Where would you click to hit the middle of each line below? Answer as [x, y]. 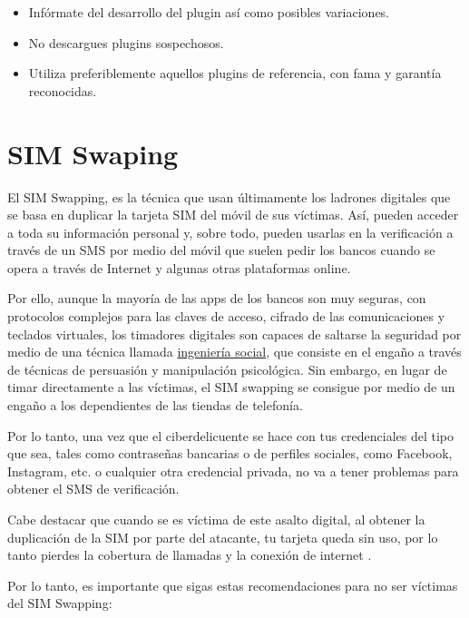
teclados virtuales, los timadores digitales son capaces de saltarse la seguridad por [234, 334]
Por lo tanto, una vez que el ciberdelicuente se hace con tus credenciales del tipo [231, 435]
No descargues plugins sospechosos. [126, 42]
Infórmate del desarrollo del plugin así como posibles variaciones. [209, 12]
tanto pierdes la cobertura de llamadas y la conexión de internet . [190, 555]
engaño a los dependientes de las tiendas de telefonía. [155, 405]
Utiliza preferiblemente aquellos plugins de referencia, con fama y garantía [235, 73]
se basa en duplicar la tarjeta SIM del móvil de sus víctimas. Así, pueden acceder [233, 215]
